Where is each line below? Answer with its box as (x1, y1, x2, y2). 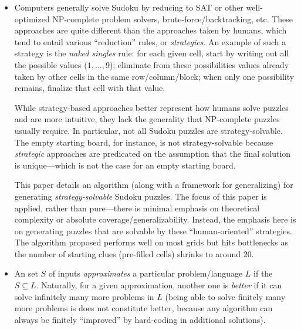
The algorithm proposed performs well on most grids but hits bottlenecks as (14, 236, 289, 248)
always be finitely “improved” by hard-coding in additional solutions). (14, 313, 266, 325)
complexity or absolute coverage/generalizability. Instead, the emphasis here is (14, 213, 296, 225)
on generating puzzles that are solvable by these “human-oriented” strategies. (14, 224, 292, 237)
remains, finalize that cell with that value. (14, 82, 165, 94)
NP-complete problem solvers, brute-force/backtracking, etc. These (52, 12, 293, 25)
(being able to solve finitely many (165, 290, 286, 302)
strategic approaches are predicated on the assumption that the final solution (14, 147, 291, 160)
